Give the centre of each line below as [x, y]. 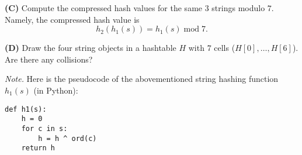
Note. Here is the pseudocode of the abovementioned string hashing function [142, 79]
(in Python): [56, 90]
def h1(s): [26, 109]
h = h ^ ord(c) [67, 138]
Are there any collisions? [49, 59]
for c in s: [44, 128]
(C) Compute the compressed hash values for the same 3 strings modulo [135, 8]
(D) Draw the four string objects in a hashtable [91, 48]
